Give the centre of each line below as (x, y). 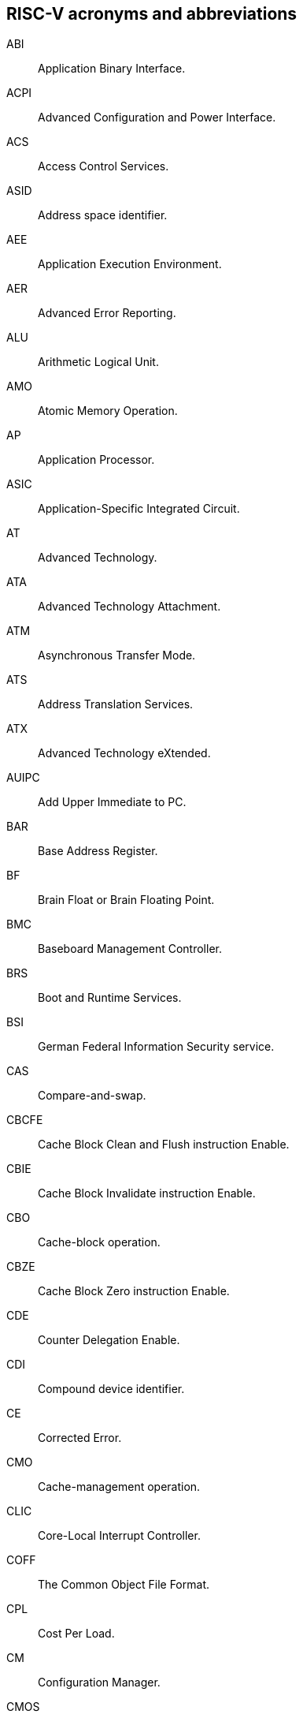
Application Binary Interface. (112, 69)
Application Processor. (96, 460)
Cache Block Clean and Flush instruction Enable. (164, 1145)
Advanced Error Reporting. (107, 313)
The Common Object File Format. (124, 1585)
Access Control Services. (103, 166)
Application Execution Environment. (130, 264)
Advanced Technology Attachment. (129, 607)
